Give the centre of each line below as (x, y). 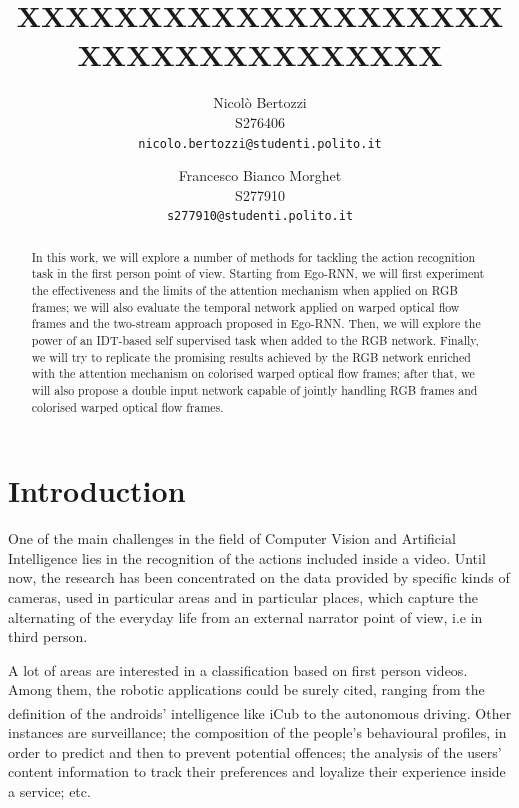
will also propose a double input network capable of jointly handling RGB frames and (254, 390)
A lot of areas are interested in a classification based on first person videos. (238, 669)
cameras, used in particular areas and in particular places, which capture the (243, 597)
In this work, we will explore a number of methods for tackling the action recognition (253, 256)
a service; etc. (49, 791)
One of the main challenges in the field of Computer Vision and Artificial (232, 538)
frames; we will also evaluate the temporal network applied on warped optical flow (245, 306)
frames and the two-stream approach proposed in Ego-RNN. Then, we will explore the (256, 323)
